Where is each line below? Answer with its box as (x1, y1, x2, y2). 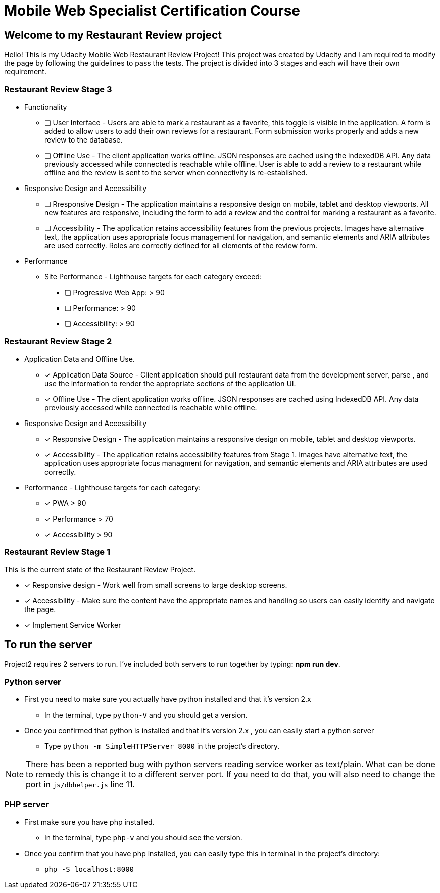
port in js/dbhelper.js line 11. (26, 779, 135, 790)
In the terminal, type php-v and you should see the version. (44, 833, 242, 842)
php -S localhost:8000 (44, 865, 134, 873)
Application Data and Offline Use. (24, 354, 135, 363)
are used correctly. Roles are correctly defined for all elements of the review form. (44, 241, 317, 250)
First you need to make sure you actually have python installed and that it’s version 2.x (24, 695, 311, 704)
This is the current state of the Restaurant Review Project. (4, 565, 196, 574)
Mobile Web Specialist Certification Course (4, 2, 301, 19)
